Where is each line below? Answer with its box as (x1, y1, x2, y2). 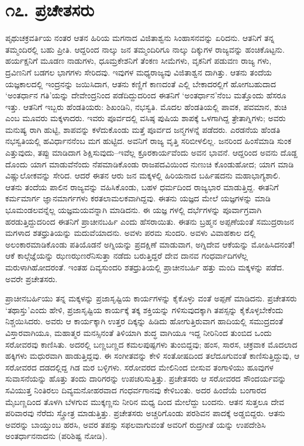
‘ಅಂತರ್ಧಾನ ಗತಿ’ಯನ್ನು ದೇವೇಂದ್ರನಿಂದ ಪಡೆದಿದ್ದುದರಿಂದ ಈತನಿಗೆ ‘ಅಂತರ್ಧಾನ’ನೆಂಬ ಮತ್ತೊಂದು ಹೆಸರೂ (5, 89, 286, 101)
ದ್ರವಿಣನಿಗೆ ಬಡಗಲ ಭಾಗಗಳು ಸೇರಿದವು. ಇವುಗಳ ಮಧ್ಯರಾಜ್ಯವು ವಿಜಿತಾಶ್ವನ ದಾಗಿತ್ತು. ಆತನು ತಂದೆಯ (5, 66, 272, 78)
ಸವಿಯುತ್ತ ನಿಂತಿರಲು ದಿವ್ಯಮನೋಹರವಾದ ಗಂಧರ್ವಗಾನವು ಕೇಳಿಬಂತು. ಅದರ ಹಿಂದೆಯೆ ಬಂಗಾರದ (5, 383, 267, 396)
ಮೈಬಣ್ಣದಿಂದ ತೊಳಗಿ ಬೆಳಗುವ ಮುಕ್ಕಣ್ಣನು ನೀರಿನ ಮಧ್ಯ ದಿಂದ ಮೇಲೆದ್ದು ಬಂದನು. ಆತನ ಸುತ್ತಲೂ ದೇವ (5, 395, 285, 407)
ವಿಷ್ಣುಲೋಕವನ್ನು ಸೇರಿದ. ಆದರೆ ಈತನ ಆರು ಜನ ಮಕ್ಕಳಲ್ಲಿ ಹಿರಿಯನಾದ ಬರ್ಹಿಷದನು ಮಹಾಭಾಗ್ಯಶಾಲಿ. (5, 169, 281, 181)
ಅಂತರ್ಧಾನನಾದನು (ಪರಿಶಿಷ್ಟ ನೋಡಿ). (5, 430, 108, 442)
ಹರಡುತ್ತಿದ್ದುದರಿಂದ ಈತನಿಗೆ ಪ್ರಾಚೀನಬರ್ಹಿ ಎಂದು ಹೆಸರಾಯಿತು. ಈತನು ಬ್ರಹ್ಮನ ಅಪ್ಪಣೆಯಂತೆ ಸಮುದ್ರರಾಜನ (5, 215, 294, 227)
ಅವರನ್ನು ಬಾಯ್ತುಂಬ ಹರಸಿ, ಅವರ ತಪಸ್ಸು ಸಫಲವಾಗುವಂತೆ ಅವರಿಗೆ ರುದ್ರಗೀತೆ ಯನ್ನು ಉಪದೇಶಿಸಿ (5, 418, 266, 430)
